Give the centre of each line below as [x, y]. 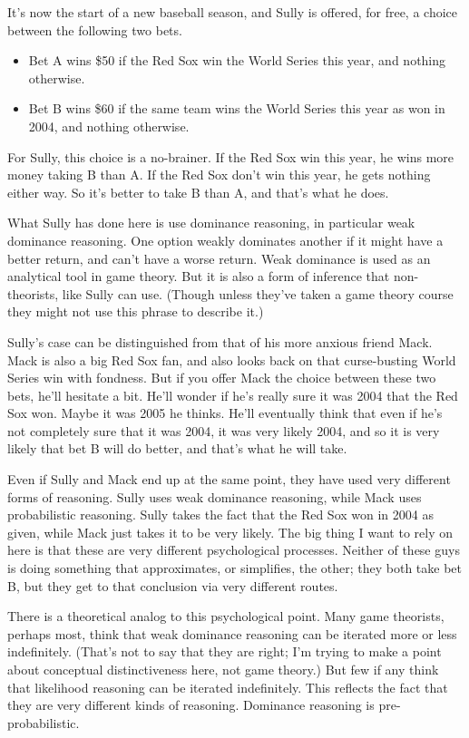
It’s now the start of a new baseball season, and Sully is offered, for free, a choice [233, 12]
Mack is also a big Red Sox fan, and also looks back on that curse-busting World [232, 359]
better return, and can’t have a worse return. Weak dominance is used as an [219, 258]
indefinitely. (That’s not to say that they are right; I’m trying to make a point [225, 651]
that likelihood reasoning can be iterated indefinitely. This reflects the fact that [228, 687]
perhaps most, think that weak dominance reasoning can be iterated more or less [232, 633]
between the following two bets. [95, 29]
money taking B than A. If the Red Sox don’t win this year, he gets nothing [219, 175]
